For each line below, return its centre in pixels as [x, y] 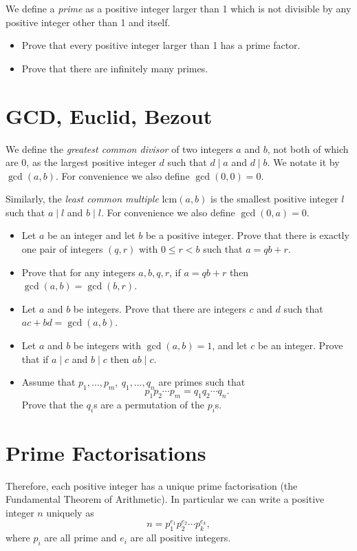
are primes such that [202, 382]
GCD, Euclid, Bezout [109, 115]
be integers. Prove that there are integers [160, 308]
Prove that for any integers [78, 272]
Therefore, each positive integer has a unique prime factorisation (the [152, 485]
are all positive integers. [181, 538]
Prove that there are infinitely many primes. [115, 68]
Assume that [48, 382]
